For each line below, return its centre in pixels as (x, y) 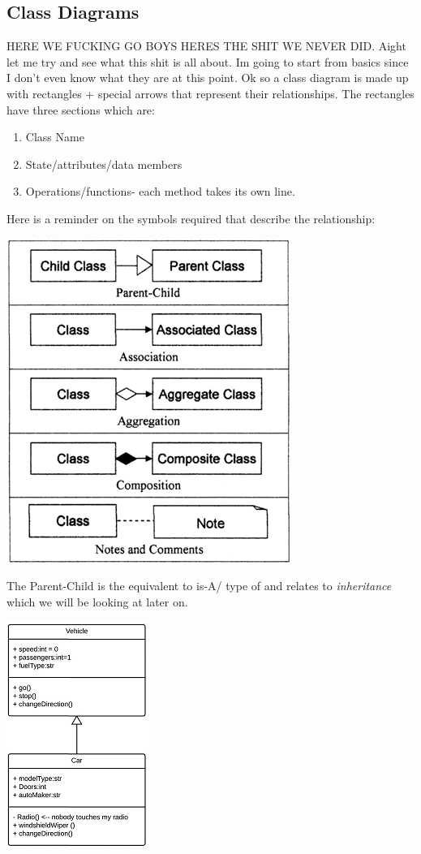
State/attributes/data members (104, 164)
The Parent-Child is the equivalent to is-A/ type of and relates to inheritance (199, 586)
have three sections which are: (81, 109)
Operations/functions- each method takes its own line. (160, 191)
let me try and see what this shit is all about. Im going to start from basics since (208, 61)
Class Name (55, 137)
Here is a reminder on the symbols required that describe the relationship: (191, 218)
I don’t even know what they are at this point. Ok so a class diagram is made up (208, 78)
